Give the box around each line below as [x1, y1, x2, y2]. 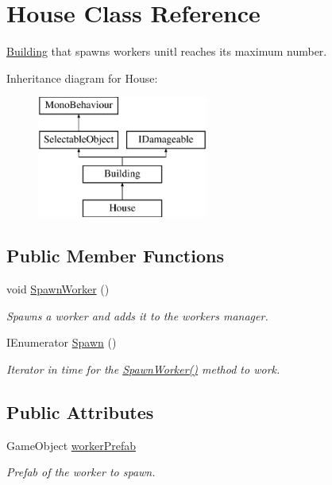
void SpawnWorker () [6, 281, 110, 297]
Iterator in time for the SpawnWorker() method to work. [6, 361, 280, 378]
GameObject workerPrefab [6, 436, 136, 453]
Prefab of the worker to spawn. [6, 464, 156, 480]
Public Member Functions [6, 243, 224, 268]
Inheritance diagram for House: [6, 69, 158, 86]
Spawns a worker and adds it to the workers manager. [6, 307, 268, 324]
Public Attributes [6, 400, 154, 425]
